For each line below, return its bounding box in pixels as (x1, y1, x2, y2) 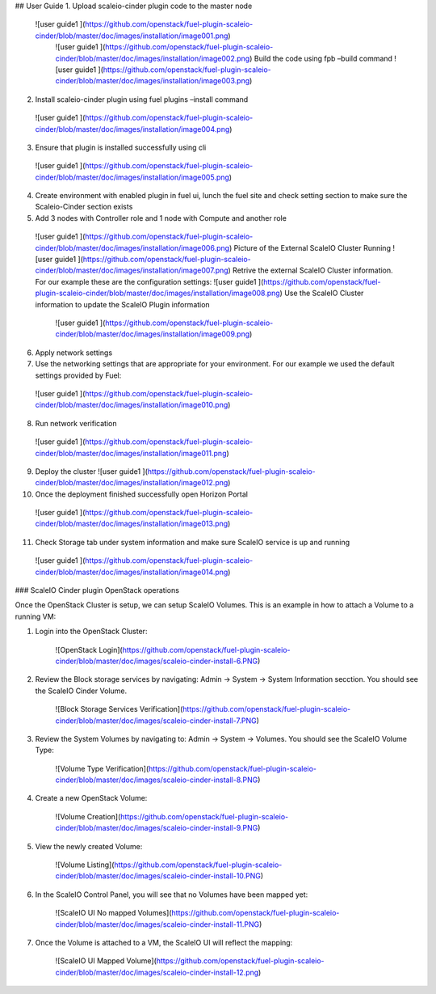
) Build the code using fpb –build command (249, 53, 393, 63)
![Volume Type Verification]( (55, 763, 149, 773)
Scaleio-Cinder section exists (35, 202, 133, 212)
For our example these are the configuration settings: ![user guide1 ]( (35, 277, 264, 286)
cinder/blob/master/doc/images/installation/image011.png (35, 448, 227, 458)
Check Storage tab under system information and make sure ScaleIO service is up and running (35, 537, 350, 547)
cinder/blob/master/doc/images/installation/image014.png (35, 567, 228, 577)
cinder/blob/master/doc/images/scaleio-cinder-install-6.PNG (55, 656, 258, 666)
